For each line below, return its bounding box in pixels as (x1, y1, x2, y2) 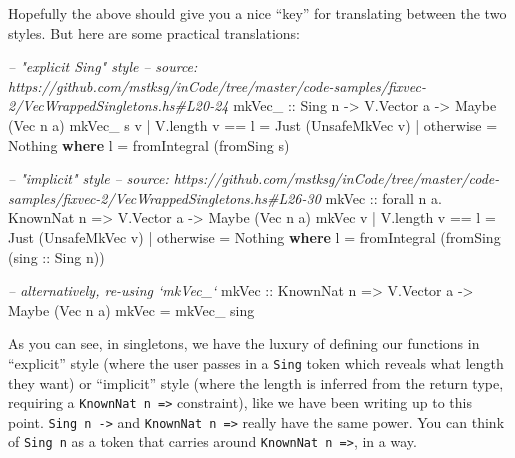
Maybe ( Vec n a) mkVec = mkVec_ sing (8, 299, 255, 320)
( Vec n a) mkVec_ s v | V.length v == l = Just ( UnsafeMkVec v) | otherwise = (8, 114, 498, 135)
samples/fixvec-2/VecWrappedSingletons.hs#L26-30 (8, 187, 321, 208)
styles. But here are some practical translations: (8, 22, 300, 43)
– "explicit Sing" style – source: (8, 56, 198, 77)
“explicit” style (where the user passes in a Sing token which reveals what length (8, 352, 504, 373)
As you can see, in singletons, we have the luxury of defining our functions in (8, 333, 480, 354)
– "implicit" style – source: (8, 168, 169, 189)
